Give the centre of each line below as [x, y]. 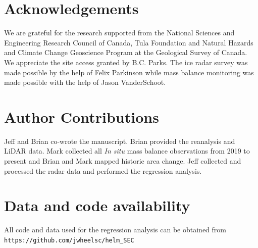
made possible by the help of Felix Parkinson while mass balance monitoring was [129, 72]
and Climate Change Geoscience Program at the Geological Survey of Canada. [126, 52]
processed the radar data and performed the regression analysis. [103, 170]
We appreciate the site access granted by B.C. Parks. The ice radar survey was [126, 62]
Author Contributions [82, 116]
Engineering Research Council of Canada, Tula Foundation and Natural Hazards [129, 42]
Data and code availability [97, 205]
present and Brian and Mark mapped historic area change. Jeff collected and [123, 161]
